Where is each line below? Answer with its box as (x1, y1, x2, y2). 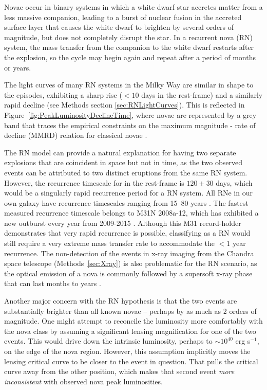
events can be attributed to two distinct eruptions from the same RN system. (4, 167, 247, 178)
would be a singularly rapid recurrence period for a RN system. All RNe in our (4, 187, 253, 198)
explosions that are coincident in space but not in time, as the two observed (4, 157, 242, 168)
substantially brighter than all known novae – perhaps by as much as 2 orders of (4, 305, 257, 316)
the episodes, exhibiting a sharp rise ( (4, 89, 122, 100)
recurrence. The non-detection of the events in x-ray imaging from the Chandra (4, 247, 254, 258)
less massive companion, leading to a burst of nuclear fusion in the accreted (4, 11, 242, 22)
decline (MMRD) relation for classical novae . (4, 130, 147, 140)
